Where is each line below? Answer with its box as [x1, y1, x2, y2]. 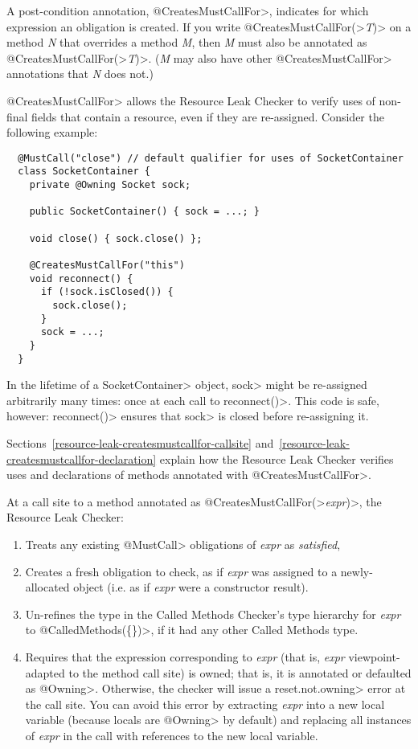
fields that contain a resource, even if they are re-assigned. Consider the [31, 108, 384, 125]
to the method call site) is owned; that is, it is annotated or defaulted [68, 664, 412, 681]
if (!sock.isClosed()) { [40, 286, 174, 298]
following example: [6, 124, 98, 141]
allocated [25, 579, 70, 596]
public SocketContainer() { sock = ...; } [29, 206, 260, 218]
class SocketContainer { [18, 166, 150, 178]
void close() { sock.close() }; [29, 232, 203, 244]
